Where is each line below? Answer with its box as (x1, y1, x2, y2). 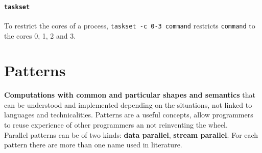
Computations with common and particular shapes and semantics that (4, 89, 255, 100)
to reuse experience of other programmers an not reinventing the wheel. (4, 119, 228, 130)
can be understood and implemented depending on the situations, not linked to (4, 99, 252, 110)
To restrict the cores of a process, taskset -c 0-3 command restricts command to (4, 20, 255, 30)
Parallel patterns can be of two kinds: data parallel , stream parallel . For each (4, 129, 258, 140)
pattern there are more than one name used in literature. (4, 139, 182, 150)
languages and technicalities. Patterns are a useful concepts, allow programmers (4, 109, 253, 120)
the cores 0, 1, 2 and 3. (4, 30, 76, 41)
